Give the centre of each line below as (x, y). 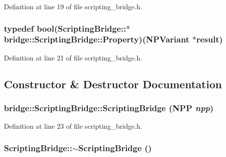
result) (210, 39)
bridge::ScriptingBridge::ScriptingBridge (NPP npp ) (109, 108)
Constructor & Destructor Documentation (113, 84)
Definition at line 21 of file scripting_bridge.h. (73, 57)
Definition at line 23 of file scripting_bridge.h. (73, 126)
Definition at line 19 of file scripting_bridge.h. (73, 6)
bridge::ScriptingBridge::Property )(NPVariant (97, 39)
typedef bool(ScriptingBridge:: (65, 28)
